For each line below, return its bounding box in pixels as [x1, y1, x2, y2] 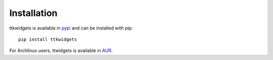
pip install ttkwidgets [18, 36, 77, 42]
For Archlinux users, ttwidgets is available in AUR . [9, 47, 113, 53]
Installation [9, 7, 58, 18]
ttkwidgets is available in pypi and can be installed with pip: [9, 25, 133, 31]
